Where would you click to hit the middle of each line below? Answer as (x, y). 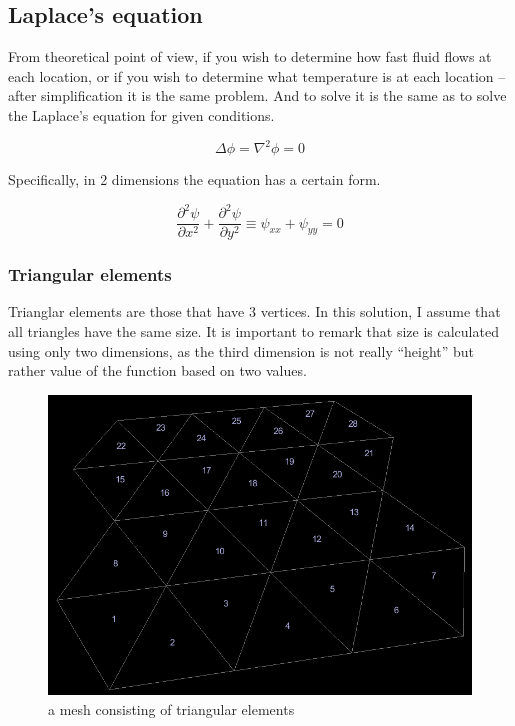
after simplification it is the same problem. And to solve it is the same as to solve (257, 95)
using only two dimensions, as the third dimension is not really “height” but (241, 350)
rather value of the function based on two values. (157, 370)
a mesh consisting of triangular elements (171, 708)
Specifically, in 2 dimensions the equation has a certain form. (194, 179)
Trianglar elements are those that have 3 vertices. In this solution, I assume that (254, 311)
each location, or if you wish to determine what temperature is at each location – (257, 75)
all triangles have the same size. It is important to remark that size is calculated (253, 331)
